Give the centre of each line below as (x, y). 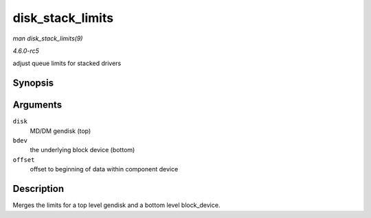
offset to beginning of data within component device (104, 169)
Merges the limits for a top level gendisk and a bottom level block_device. (116, 205)
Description (38, 189)
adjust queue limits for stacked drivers (67, 63)
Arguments (37, 105)
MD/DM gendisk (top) (60, 131)
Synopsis (33, 83)
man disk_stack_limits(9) (48, 38)
